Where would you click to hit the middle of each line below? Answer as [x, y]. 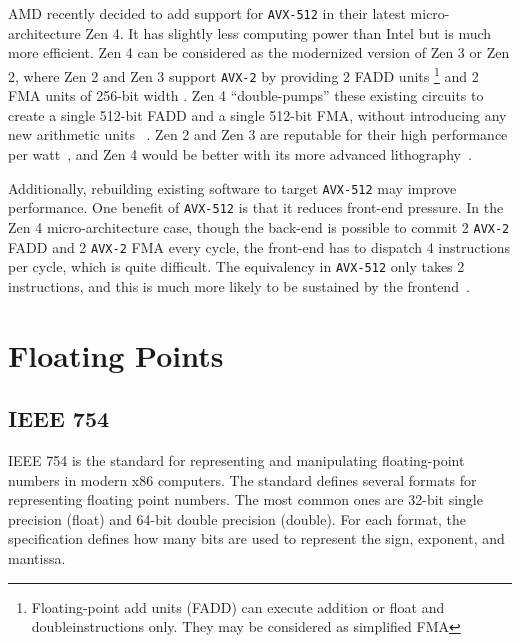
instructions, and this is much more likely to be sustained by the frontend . [239, 285]
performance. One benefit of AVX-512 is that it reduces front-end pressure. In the [256, 207]
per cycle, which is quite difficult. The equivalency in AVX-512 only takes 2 [236, 266]
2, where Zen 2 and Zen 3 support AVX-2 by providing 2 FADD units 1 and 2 [243, 74]
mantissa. [37, 557]
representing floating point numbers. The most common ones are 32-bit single [245, 499]
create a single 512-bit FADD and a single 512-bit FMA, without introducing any [257, 114]
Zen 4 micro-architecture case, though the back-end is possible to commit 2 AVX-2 [259, 226]
